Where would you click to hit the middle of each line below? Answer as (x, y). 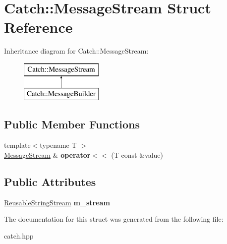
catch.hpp (19, 235)
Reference (38, 27)
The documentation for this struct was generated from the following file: (114, 219)
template (17, 145)
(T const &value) (137, 154)
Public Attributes (50, 181)
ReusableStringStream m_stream (57, 202)
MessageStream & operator (47, 154)
